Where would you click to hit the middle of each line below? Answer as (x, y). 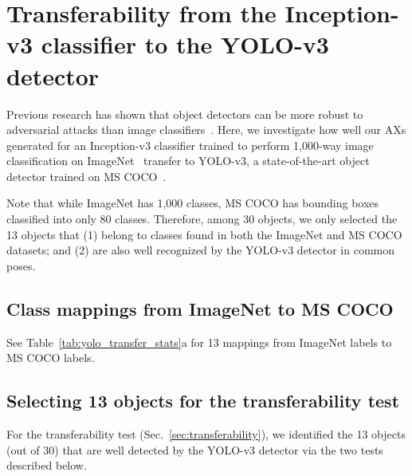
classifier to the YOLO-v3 (185, 44)
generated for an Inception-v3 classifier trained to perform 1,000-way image (190, 145)
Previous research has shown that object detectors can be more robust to (185, 114)
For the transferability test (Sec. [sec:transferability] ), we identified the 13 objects (206, 434)
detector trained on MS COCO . (86, 176)
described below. (47, 465)
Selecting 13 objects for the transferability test (203, 401)
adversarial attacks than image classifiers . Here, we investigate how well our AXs (206, 130)
